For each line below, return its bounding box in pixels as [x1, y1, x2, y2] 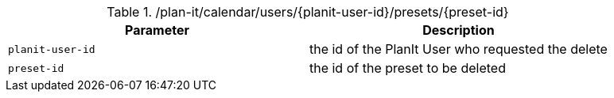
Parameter [125, 22, 189, 38]
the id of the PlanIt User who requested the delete [309, 41, 608, 57]
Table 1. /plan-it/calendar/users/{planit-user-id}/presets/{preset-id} [107, 4, 509, 20]
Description [422, 22, 495, 38]
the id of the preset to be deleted [309, 60, 506, 76]
